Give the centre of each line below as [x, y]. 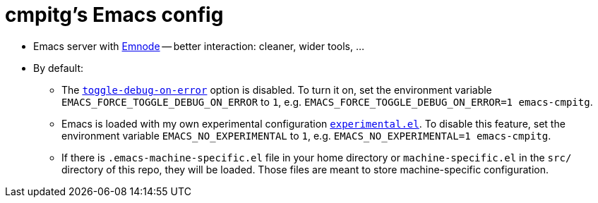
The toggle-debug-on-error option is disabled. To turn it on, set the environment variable [277, 90]
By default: [59, 68]
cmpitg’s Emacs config [114, 15]
